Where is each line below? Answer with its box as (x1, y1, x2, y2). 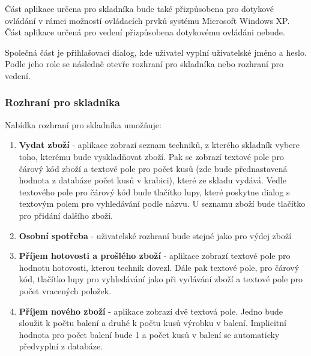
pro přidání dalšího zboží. (19, 209, 113, 221)
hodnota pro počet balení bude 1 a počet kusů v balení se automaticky (19, 328, 280, 340)
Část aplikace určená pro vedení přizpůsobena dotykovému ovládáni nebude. (5, 26, 285, 38)
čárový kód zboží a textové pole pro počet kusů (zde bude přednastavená (19, 162, 288, 174)
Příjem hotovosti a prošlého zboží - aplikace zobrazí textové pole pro (19, 249, 291, 262)
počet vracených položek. (19, 284, 112, 297)
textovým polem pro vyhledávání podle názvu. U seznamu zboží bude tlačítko (19, 197, 306, 210)
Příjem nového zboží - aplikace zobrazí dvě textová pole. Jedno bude (19, 304, 283, 317)
